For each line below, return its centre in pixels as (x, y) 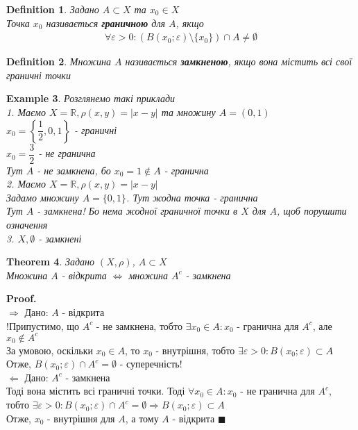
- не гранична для (278, 391)
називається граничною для (106, 23)
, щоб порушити (312, 211)
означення (27, 225)
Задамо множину (43, 197)
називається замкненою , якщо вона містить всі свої (239, 61)
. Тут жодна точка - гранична (192, 197)
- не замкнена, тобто (139, 325)
